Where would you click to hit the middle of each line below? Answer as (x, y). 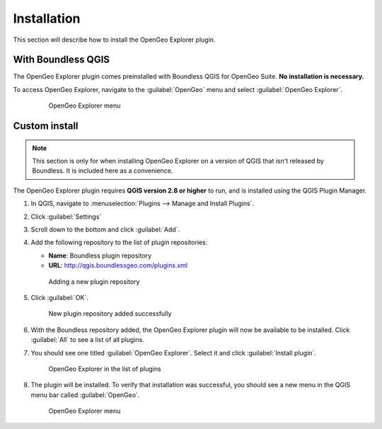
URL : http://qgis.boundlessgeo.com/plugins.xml (118, 265)
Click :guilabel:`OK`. (59, 297)
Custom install (46, 126)
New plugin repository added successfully (110, 314)
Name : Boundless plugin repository (100, 256)
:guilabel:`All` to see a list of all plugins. (88, 340)
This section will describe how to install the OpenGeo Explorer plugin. (114, 40)
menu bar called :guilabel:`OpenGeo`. (85, 395)
